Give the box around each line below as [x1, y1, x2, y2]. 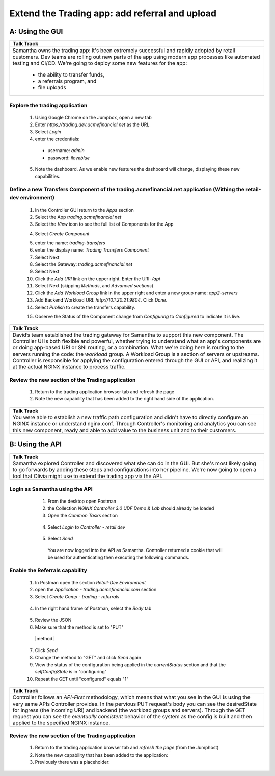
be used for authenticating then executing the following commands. [47, 554, 189, 561]
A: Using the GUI [9, 27, 63, 36]
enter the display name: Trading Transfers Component [35, 247, 149, 253]
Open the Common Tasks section [47, 512, 118, 518]
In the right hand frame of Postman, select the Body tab [35, 605, 152, 612]
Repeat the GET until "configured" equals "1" [35, 676, 129, 682]
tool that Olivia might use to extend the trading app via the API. [12, 472, 163, 480]
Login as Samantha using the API [9, 485, 93, 492]
